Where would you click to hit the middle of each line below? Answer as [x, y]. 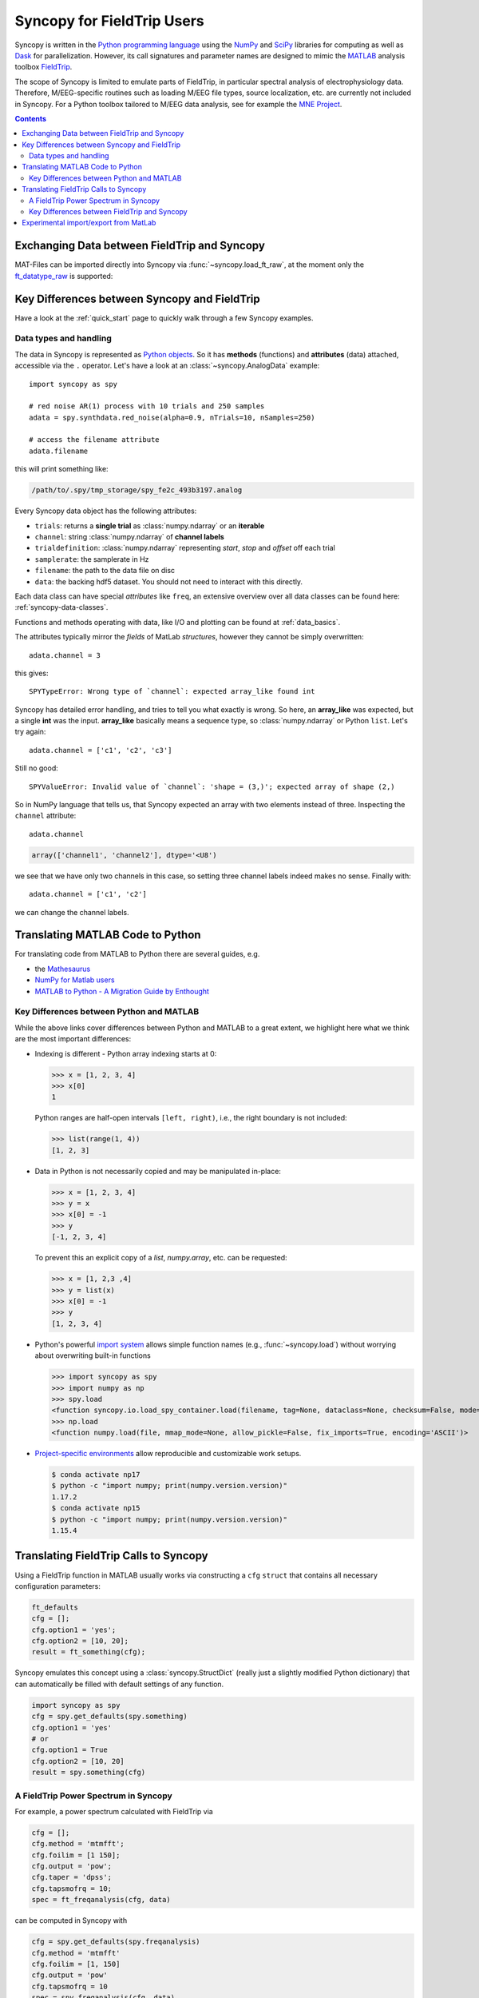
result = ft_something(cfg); [89, 1652]
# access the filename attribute [94, 440]
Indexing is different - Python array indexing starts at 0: [126, 1053]
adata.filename [59, 451]
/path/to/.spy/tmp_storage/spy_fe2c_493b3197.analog [137, 490]
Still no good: [37, 768]
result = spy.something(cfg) [89, 1773]
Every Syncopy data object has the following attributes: [106, 511]
